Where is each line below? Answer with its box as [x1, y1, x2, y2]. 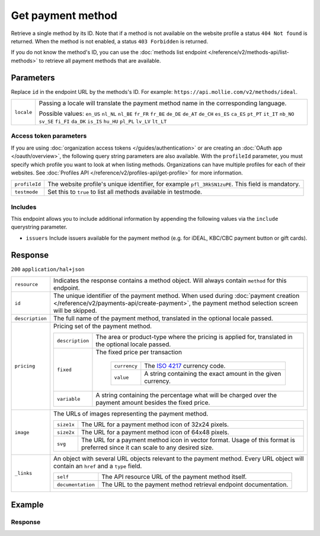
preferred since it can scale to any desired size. [81, 443, 214, 452]
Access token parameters [11, 132, 87, 140]
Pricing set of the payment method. [53, 322, 152, 331]
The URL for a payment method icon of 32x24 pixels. [81, 420, 229, 429]
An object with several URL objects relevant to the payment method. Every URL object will [53, 455, 305, 463]
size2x [57, 429, 75, 436]
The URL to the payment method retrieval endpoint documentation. [101, 481, 289, 489]
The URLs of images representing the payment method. [53, 410, 209, 418]
